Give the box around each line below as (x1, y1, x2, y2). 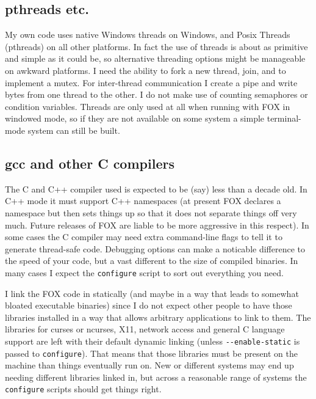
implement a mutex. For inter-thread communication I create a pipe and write (5, 76, 298, 89)
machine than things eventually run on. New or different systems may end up (5, 359, 294, 372)
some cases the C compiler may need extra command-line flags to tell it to (5, 230, 282, 243)
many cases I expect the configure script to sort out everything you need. (5, 266, 284, 279)
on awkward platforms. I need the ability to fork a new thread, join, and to (5, 64, 286, 76)
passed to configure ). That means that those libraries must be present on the (5, 346, 298, 359)
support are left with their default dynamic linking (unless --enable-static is (5, 334, 300, 347)
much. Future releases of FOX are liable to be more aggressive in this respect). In (5, 218, 309, 231)
